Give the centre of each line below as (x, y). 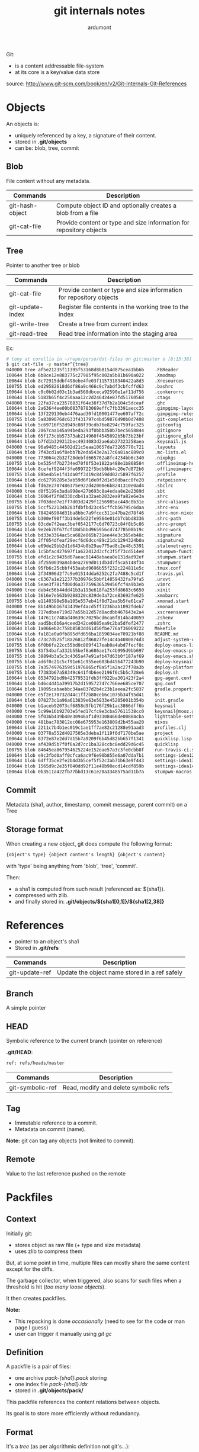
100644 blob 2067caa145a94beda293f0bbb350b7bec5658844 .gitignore (94, 431)
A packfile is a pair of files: (38, 1367)
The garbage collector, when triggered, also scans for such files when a (94, 1280)
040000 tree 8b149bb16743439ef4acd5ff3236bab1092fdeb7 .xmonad (90, 606)
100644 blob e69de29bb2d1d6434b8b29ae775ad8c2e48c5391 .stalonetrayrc (99, 546)
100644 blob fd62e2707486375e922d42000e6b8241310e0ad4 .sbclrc (90, 486)
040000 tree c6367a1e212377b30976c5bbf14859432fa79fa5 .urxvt (88, 579)
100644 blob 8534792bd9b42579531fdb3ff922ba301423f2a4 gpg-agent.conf (99, 678)
